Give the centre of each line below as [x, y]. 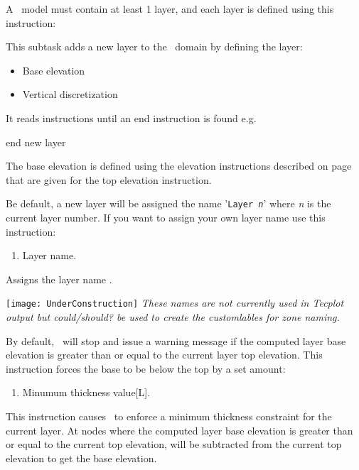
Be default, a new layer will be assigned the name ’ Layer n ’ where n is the [168, 203]
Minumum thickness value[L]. [86, 392]
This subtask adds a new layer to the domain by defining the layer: [154, 47]
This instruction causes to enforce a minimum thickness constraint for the [169, 416]
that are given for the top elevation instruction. [109, 179]
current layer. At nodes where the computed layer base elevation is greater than [179, 430]
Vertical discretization [70, 94]
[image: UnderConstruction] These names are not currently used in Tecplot [175, 303]
